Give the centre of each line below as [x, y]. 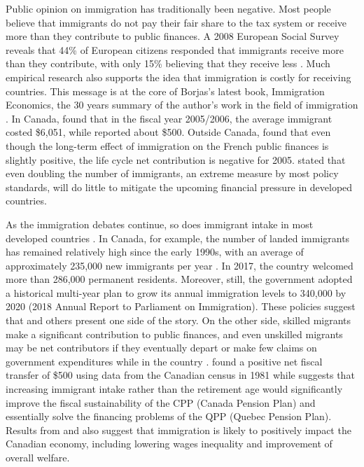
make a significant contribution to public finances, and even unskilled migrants [174, 334]
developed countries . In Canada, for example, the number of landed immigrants [178, 238]
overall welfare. [38, 457]
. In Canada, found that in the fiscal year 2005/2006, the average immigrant [169, 118]
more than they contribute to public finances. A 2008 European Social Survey [173, 36]
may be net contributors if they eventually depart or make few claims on [161, 348]
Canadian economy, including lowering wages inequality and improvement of [169, 444]
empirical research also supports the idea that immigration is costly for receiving [178, 77]
